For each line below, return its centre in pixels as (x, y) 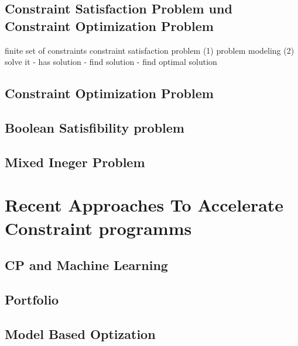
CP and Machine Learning (86, 265)
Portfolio (32, 299)
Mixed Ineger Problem (75, 162)
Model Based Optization (80, 333)
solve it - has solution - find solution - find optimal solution (111, 62)
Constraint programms (98, 228)
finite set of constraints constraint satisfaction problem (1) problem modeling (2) (150, 50)
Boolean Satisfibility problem (95, 127)
